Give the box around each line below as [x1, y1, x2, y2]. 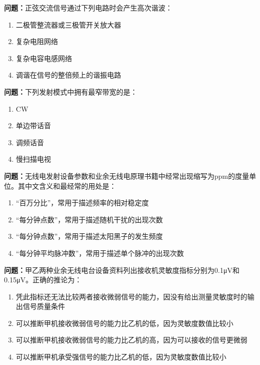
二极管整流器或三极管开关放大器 [16, 19, 121, 30]
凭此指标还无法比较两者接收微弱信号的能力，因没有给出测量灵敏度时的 [16, 291, 247, 301]
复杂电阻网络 [16, 36, 58, 47]
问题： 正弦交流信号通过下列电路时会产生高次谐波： [4, 3, 172, 13]
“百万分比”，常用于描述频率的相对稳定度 [16, 197, 149, 208]
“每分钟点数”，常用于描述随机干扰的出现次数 [16, 214, 163, 224]
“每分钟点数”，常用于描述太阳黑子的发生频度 [16, 231, 163, 241]
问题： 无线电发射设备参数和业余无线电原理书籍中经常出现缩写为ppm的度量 [4, 170, 249, 181]
